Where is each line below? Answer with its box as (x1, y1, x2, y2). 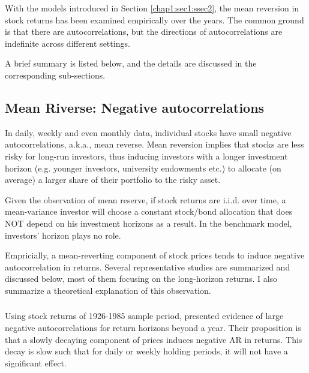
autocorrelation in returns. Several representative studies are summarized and (5, 260, 290, 273)
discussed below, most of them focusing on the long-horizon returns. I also (5, 272, 278, 285)
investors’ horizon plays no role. (5, 228, 121, 241)
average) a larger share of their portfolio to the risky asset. (5, 173, 221, 186)
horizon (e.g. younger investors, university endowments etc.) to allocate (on (5, 161, 281, 174)
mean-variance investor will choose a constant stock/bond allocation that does (5, 205, 293, 218)
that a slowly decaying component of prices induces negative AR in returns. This (5, 333, 302, 345)
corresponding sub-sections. (5, 68, 106, 81)
